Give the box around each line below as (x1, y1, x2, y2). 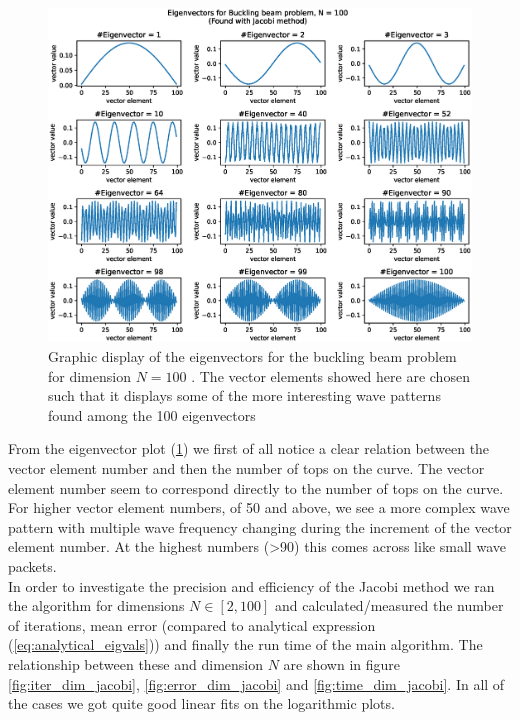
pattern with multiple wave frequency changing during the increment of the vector (8, 516, 512, 537)
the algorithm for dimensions (8, 595, 185, 616)
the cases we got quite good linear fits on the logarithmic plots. (8, 693, 395, 714)
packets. (8, 556, 57, 576)
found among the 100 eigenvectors (48, 404, 256, 425)
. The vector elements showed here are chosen (191, 365, 470, 386)
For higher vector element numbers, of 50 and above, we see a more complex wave (8, 497, 510, 518)
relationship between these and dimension (8, 653, 263, 674)
